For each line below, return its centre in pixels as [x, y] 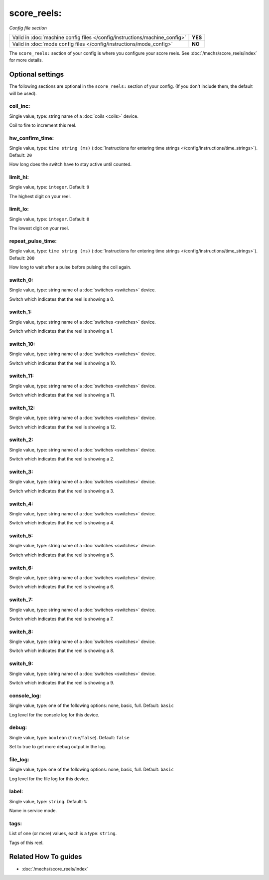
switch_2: [21, 440]
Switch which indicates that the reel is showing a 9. [62, 682]
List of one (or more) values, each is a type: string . [63, 834]
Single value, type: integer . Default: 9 [49, 187]
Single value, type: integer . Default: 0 [49, 219]
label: [16, 792]
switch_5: [21, 536]
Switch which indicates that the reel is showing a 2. [62, 459]
